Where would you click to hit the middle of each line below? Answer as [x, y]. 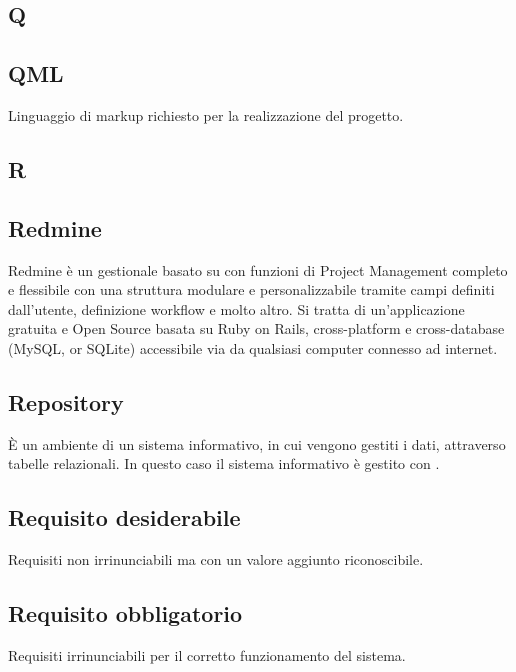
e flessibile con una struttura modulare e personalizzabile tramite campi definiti [251, 289]
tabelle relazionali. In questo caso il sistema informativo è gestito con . [224, 463]
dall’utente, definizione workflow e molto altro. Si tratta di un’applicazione [236, 308]
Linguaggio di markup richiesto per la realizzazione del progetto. [206, 114]
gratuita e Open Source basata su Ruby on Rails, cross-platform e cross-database [256, 328]
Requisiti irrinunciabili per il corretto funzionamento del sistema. [207, 654]
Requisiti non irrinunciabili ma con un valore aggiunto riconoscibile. [216, 559]
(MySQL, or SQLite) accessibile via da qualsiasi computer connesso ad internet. [253, 347]
